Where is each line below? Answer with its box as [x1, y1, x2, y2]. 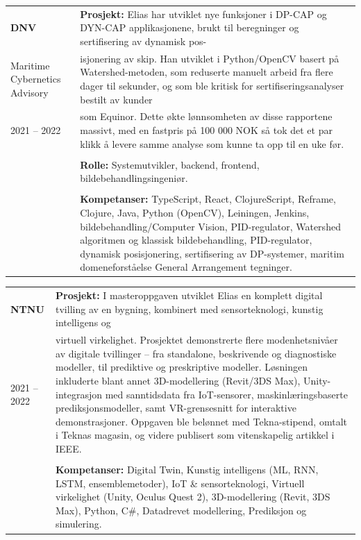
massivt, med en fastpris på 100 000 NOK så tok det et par [80, 123, 333, 137]
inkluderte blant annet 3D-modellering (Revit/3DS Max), [56, 373, 301, 387]
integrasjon [56, 387, 103, 401]
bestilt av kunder [80, 92, 153, 106]
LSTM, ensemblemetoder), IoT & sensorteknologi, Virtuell [56, 475, 305, 490]
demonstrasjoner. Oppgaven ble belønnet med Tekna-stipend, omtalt [56, 414, 347, 428]
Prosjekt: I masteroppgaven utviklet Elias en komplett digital [56, 288, 323, 303]
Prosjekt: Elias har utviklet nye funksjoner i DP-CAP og [80, 6, 327, 21]
